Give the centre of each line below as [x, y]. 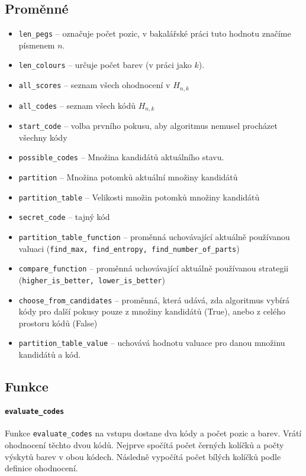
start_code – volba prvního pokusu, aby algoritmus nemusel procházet [148, 126]
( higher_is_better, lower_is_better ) [92, 279]
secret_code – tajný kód [64, 217]
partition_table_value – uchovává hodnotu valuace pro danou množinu [152, 343]
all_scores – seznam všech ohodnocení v [94, 85]
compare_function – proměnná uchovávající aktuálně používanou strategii [154, 268]
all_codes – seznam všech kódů [77, 105]
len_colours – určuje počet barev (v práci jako [105, 65]
